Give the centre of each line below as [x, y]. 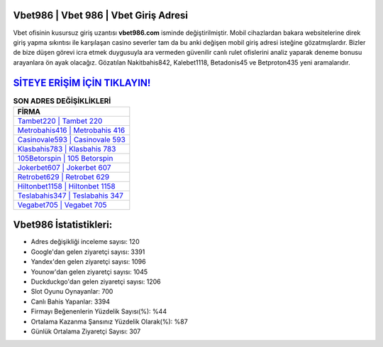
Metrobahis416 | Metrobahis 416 [71, 130]
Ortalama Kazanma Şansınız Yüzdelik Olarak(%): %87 [109, 321]
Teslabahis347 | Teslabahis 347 [70, 196]
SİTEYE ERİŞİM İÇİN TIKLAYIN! [82, 83]
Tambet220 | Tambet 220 [60, 121]
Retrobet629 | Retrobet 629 [63, 176]
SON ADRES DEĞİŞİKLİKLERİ [62, 101]
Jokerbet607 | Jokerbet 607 [64, 167]
